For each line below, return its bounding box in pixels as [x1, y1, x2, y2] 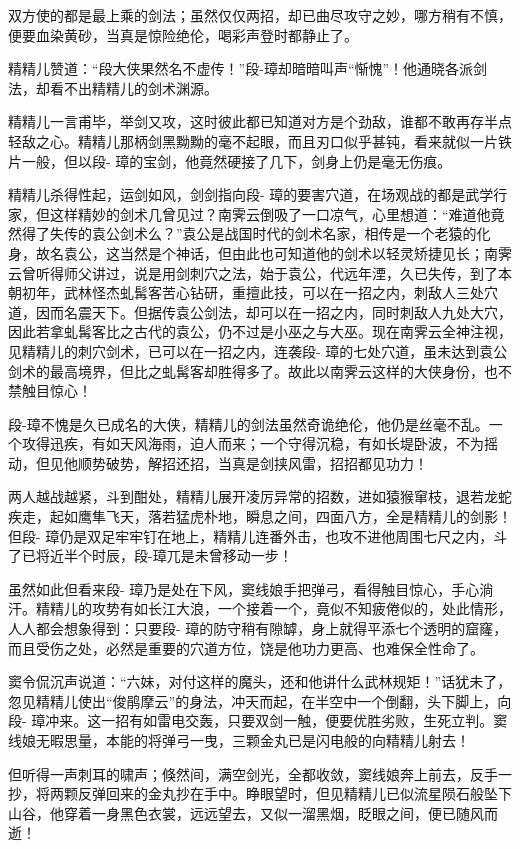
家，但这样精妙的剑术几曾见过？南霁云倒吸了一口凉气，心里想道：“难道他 [8, 203, 491, 224]
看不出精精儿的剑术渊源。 [49, 77, 218, 98]
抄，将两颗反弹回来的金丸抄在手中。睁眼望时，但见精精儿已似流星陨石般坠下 [8, 783, 512, 804]
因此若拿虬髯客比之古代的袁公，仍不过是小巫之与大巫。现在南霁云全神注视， [8, 321, 512, 342]
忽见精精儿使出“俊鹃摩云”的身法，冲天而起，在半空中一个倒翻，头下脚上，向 [8, 690, 512, 711]
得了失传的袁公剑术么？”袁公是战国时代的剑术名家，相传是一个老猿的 [21, 223, 477, 244]
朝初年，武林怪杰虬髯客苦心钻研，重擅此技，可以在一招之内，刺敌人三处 [8, 282, 484, 303]
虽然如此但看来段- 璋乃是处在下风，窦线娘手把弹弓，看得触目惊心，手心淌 [8, 578, 494, 599]
